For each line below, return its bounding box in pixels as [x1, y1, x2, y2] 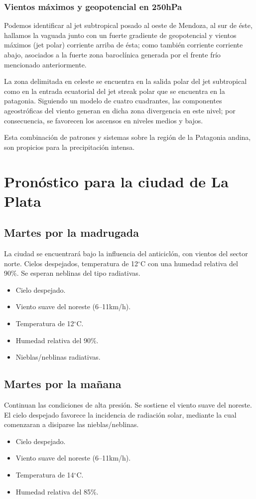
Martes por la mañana [4, 376, 122, 392]
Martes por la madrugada [4, 225, 139, 240]
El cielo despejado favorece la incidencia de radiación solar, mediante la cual [4, 409, 237, 420]
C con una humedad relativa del [140, 258, 238, 268]
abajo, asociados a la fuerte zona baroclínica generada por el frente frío [4, 49, 221, 59]
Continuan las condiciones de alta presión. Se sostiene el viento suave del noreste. [4, 400, 252, 410]
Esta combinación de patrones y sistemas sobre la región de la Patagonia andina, [4, 132, 251, 142]
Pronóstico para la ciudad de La [4, 171, 229, 191]
